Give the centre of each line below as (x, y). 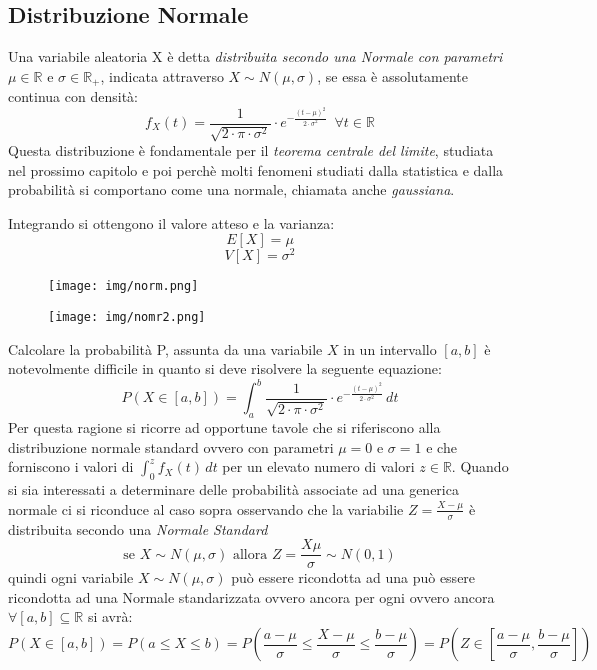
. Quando (480, 466)
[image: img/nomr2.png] (127, 317)
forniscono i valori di (71, 466)
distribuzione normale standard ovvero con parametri (171, 446)
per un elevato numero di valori (318, 466)
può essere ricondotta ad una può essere (353, 577)
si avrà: (110, 616)
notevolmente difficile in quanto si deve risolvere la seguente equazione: (225, 368)
